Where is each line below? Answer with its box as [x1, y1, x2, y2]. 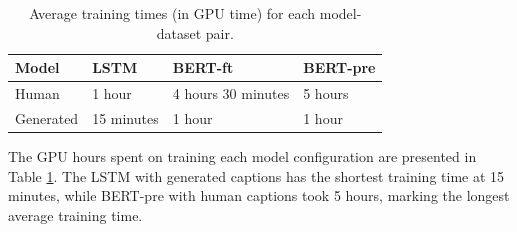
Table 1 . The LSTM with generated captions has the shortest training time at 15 [8, 165, 505, 186]
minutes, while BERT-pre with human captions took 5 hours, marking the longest [8, 185, 510, 206]
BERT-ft [172, 57, 234, 78]
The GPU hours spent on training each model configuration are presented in [8, 145, 477, 166]
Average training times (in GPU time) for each [29, 3, 316, 23]
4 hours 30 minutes [172, 83, 290, 104]
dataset [156, 22, 202, 43]
